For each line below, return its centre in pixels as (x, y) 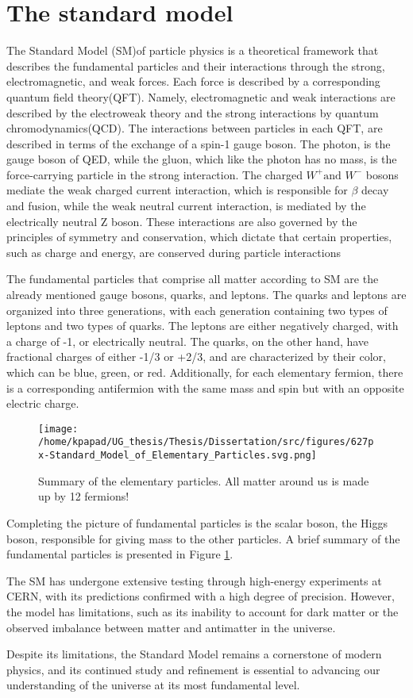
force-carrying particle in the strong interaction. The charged (154, 174)
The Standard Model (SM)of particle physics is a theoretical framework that (193, 50)
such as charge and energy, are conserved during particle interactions (174, 252)
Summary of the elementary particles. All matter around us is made (204, 480)
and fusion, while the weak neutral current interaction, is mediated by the (186, 206)
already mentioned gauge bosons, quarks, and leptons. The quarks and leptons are (206, 295)
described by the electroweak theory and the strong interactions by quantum (193, 112)
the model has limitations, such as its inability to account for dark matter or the (203, 611)
